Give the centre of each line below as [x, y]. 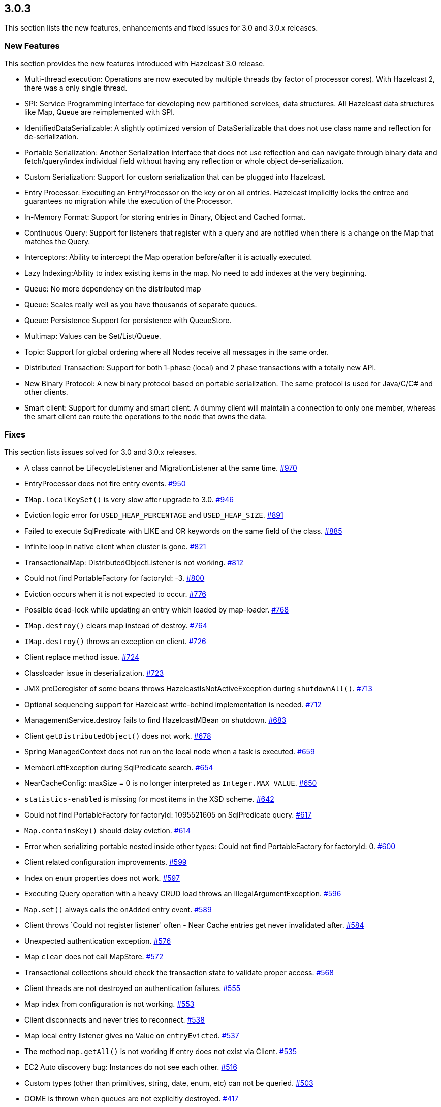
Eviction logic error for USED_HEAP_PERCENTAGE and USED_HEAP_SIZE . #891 [154, 515]
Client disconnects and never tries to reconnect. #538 [115, 1019]
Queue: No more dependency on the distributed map [113, 289]
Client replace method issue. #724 [82, 657]
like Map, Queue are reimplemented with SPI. [100, 112]
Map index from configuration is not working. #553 [109, 1004]
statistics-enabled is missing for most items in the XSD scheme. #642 [149, 799]
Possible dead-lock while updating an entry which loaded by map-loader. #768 [157, 609]
